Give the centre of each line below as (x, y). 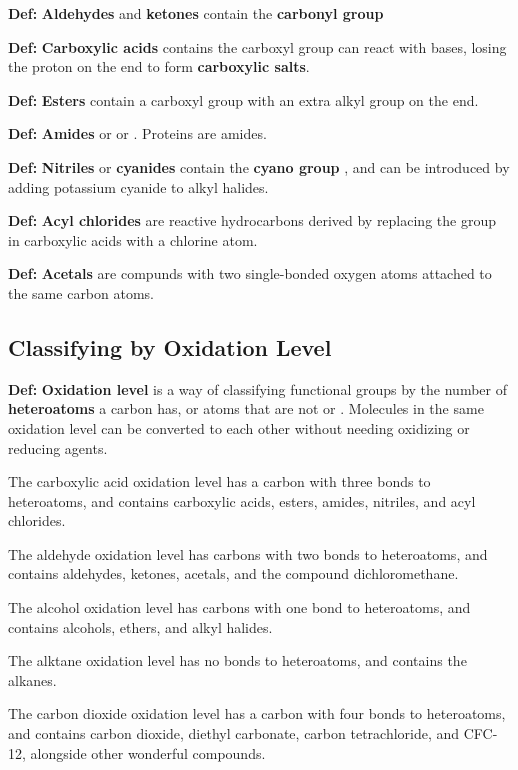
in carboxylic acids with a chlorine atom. (133, 239)
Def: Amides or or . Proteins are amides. (137, 133)
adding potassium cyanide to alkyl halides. (138, 186)
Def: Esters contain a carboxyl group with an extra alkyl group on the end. (243, 99)
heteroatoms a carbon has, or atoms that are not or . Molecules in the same (246, 408)
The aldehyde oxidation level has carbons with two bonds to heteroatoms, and (248, 553)
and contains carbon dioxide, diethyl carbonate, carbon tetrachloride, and (234, 733)
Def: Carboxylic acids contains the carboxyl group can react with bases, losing (257, 46)
